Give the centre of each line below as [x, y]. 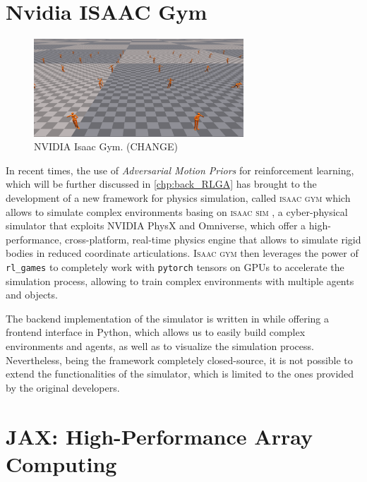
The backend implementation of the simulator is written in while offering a [167, 318]
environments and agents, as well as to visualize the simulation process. [160, 346]
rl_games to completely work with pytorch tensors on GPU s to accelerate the [175, 267]
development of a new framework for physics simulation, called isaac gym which [178, 198]
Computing [61, 463]
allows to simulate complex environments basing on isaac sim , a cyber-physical [177, 211]
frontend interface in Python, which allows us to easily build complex [156, 332]
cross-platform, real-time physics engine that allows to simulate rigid [213, 239]
